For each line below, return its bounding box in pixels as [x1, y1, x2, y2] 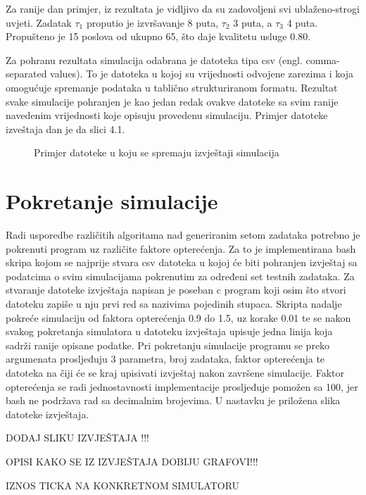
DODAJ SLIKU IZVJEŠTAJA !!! [6, 430, 149, 445]
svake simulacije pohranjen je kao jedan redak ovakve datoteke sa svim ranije [6, 94, 339, 108]
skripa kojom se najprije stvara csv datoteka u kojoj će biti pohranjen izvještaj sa [6, 255, 358, 270]
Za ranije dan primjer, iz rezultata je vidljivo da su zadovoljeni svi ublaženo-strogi [6, 1, 360, 15]
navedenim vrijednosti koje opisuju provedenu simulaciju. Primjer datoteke [6, 108, 328, 123]
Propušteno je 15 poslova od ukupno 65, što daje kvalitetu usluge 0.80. [6, 29, 311, 44]
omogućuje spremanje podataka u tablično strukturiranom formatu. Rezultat [6, 80, 338, 94]
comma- [305, 52, 340, 67]
